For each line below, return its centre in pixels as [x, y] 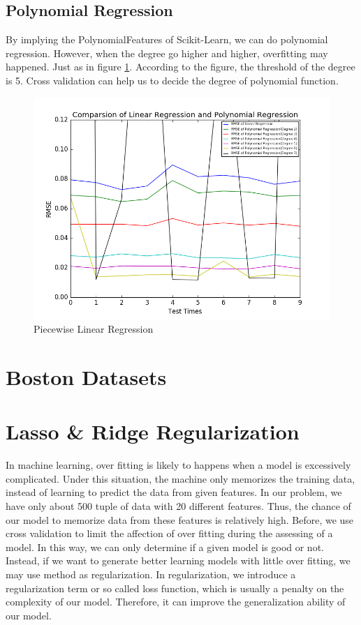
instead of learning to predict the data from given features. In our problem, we [174, 492]
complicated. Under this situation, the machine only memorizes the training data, [180, 478]
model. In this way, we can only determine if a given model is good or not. [165, 547]
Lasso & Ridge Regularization [153, 431]
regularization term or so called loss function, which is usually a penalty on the [175, 588]
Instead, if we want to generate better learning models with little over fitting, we [178, 560]
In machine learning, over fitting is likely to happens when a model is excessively [178, 465]
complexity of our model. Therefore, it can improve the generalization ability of [176, 602]
